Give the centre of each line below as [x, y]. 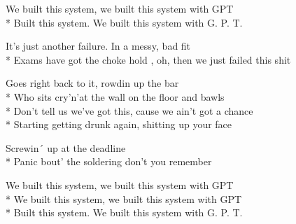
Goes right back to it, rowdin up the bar [92, 83]
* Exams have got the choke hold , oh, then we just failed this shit [148, 59]
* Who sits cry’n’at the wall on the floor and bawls [115, 96]
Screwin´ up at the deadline [66, 147]
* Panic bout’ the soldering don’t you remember [109, 161]
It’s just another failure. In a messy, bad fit [98, 46]
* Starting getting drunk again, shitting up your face [119, 124]
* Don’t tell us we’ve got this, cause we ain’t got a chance [129, 110]
